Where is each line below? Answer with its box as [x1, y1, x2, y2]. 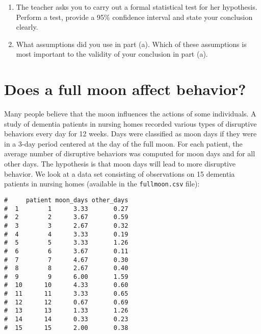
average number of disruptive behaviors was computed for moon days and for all [4, 148, 255, 159]
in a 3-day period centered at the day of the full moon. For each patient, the [4, 138, 243, 149]
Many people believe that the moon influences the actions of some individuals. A [4, 108, 256, 119]
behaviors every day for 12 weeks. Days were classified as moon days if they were [4, 128, 257, 139]
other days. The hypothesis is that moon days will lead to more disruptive [4, 158, 236, 169]
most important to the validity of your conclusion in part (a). [16, 49, 208, 59]
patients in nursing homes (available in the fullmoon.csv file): [4, 178, 200, 189]
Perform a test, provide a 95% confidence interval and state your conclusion [16, 11, 253, 22]
